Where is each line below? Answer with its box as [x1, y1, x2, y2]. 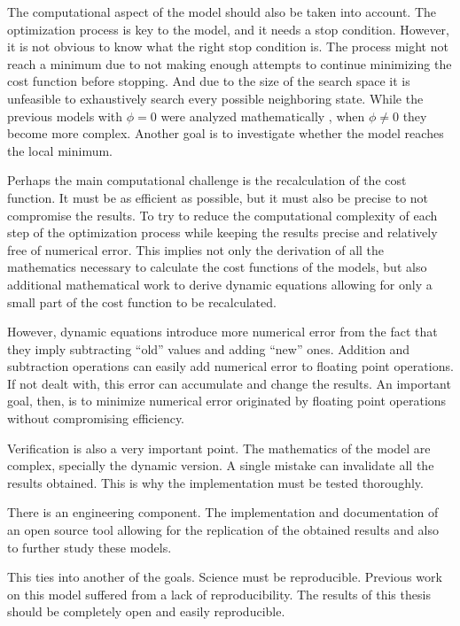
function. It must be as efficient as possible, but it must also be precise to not [7, 188, 429, 206]
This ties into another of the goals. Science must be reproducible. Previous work [7, 568, 442, 586]
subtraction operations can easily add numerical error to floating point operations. [7, 357, 454, 375]
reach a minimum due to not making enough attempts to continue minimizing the [7, 54, 452, 73]
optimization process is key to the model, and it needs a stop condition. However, [7, 19, 449, 38]
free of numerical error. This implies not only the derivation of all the [7, 240, 385, 259]
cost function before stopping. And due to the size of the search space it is [7, 72, 410, 90]
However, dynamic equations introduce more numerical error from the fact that [7, 322, 438, 341]
